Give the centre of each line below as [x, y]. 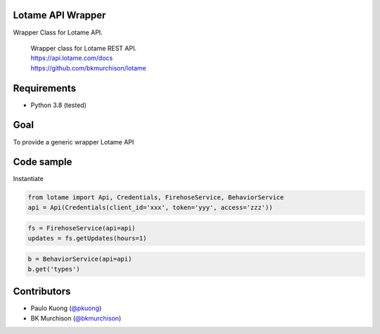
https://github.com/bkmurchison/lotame [89, 68]
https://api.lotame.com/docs [72, 58]
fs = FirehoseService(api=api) [82, 228]
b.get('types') [54, 269]
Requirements [45, 88]
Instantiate [28, 179]
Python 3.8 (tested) [59, 105]
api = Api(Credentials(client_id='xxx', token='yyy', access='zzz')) [150, 207]
